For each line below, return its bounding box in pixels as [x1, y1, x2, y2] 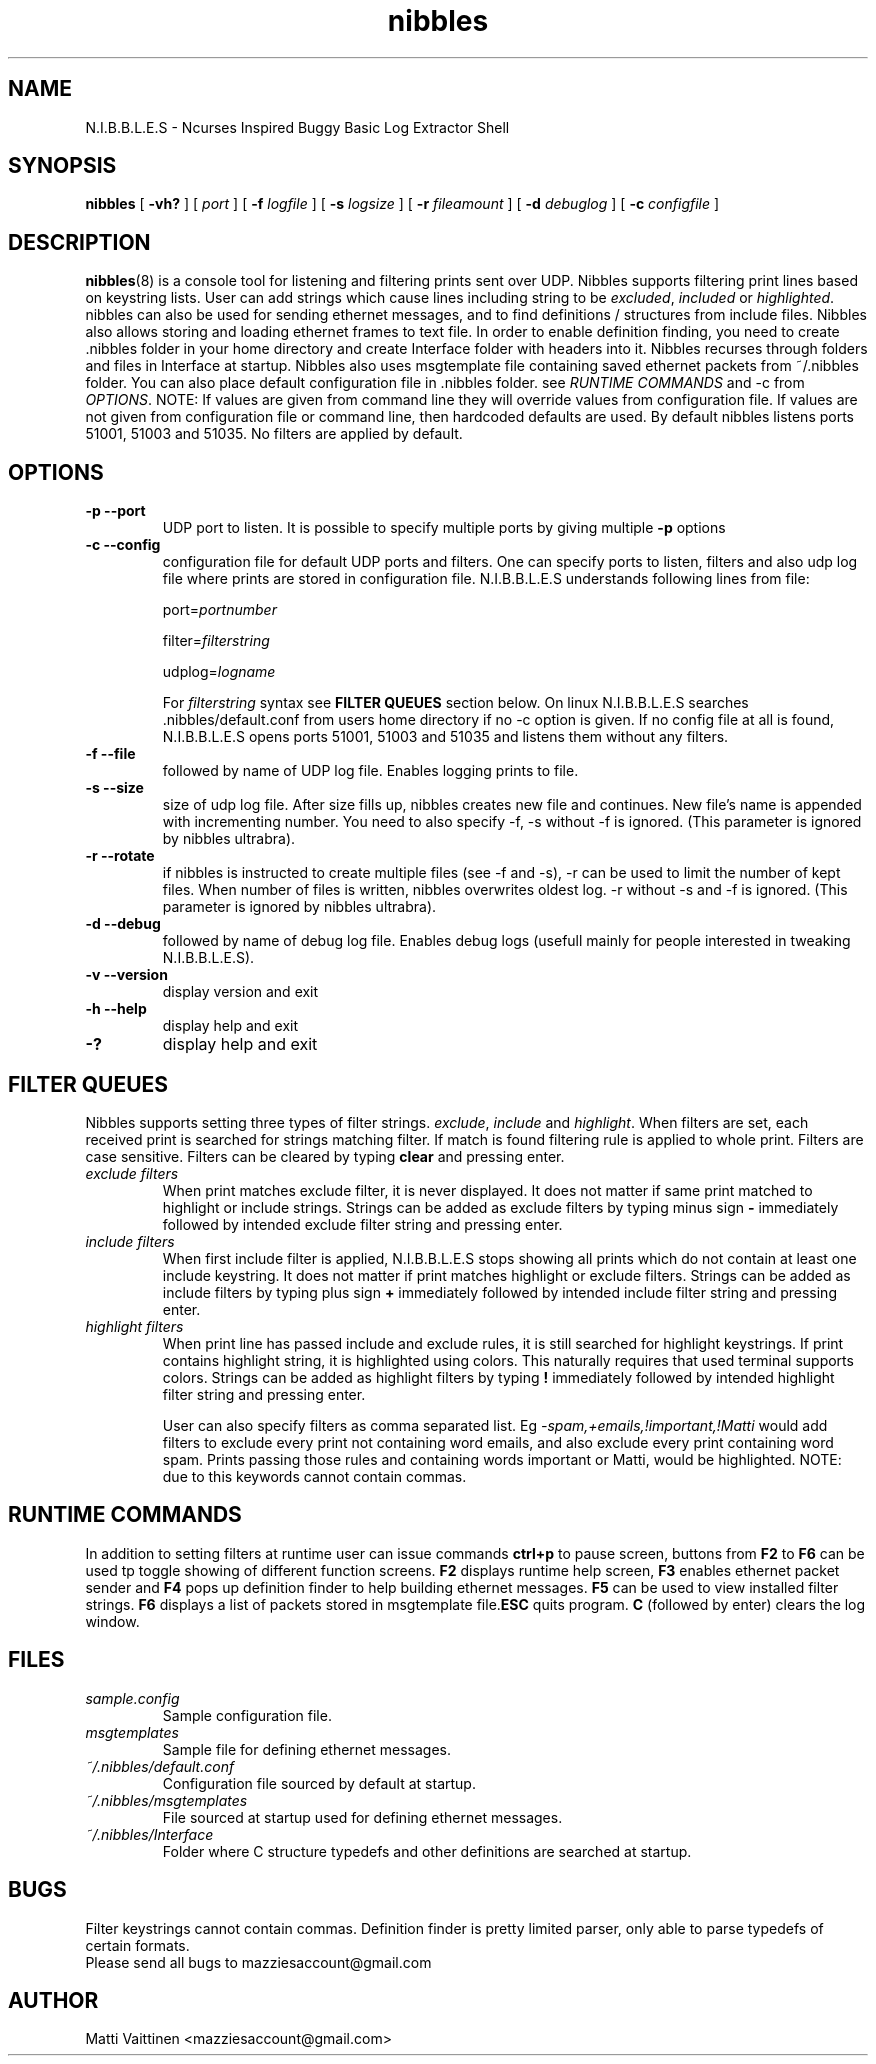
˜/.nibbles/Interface [85, 1825, 214, 1843]
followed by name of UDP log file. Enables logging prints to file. [162, 762, 579, 780]
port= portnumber [162, 601, 277, 619]
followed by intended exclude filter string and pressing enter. [162, 1215, 563, 1233]
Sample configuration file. [162, 1706, 332, 1724]
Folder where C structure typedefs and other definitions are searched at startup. [162, 1842, 692, 1860]
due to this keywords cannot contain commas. [162, 1467, 467, 1485]
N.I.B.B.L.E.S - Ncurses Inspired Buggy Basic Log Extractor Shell [85, 118, 510, 136]
